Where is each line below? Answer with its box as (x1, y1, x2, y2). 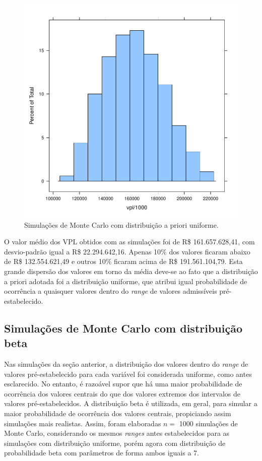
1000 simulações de (179, 418, 238, 428)
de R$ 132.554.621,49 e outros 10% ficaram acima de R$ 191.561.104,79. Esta (4, 256, 243, 267)
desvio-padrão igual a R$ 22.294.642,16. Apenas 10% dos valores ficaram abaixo (4, 246, 250, 256)
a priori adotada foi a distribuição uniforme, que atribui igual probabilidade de (4, 276, 247, 286)
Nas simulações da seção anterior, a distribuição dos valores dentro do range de (4, 358, 248, 369)
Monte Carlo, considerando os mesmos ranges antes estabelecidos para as (4, 428, 230, 438)
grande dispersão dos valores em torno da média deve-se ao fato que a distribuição (4, 266, 258, 276)
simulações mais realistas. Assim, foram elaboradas (4, 418, 161, 428)
